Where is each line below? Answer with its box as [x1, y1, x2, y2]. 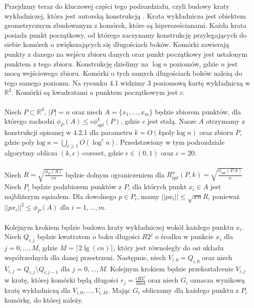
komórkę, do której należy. [4, 295, 84, 305]
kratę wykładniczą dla [4, 285, 71, 295]
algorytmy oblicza [4, 148, 58, 158]
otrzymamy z [206, 116, 245, 126]
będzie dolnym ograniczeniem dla [65, 169, 165, 179]
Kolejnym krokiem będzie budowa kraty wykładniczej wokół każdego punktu [4, 221, 234, 232]
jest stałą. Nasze [148, 116, 196, 126]
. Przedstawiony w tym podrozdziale [116, 136, 225, 147]
